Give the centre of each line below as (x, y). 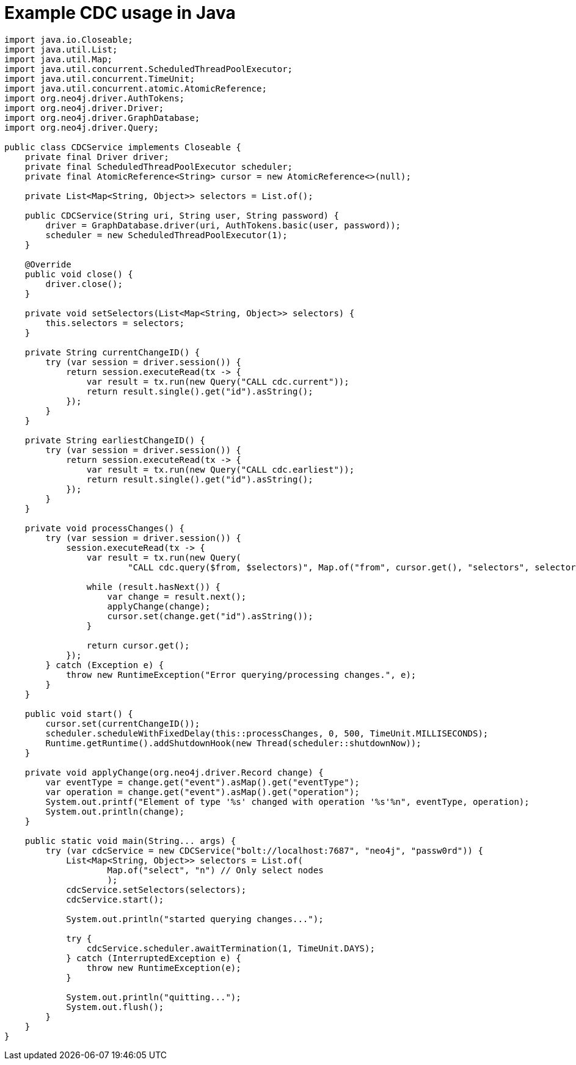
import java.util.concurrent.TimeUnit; (100, 78)
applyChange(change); (159, 606)
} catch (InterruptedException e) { (154, 958)
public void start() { (79, 714)
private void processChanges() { (105, 528)
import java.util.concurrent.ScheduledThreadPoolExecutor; (149, 69)
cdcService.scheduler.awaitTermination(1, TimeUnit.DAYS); (231, 948)
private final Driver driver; (97, 157)
